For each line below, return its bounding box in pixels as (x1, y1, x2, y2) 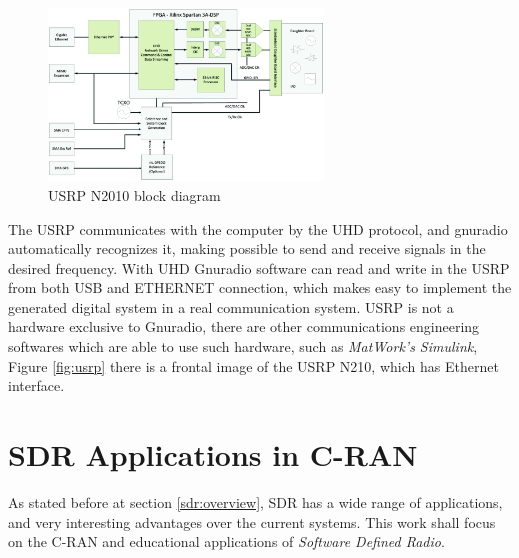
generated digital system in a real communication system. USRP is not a (8, 296, 454, 317)
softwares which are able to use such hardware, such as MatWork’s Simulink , (8, 336, 478, 357)
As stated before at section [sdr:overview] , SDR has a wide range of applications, (8, 491, 503, 512)
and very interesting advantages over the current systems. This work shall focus (8, 511, 496, 532)
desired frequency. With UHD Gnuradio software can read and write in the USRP (8, 257, 510, 278)
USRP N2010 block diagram (48, 184, 221, 205)
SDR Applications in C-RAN (8, 434, 418, 475)
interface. (8, 375, 65, 396)
